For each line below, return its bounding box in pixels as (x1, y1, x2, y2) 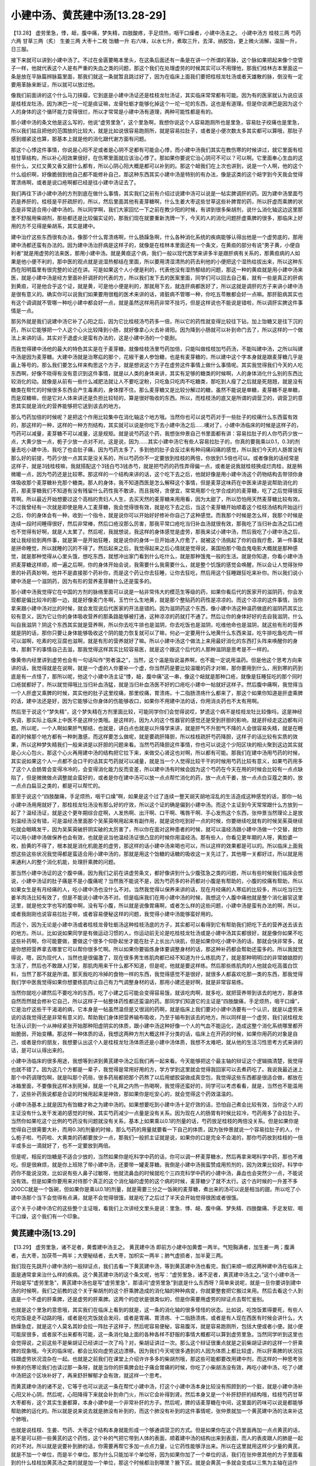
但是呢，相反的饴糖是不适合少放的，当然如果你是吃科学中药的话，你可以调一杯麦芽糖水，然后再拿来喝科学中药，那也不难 (11, 1153, 303, 1160)
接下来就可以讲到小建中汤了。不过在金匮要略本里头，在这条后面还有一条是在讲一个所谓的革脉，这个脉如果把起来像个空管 (11, 56, 303, 63)
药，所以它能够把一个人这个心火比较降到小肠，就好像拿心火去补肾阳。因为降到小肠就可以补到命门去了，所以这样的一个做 (11, 326, 303, 333)
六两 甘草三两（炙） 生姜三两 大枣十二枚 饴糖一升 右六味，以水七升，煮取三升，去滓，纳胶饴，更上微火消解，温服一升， (11, 37, 300, 44)
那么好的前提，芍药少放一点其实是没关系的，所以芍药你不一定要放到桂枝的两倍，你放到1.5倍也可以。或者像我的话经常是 (11, 454, 300, 461)
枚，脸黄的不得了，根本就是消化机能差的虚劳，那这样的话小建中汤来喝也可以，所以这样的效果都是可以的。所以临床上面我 (11, 842, 303, 849)
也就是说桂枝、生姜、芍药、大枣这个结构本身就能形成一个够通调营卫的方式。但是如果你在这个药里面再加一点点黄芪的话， (11, 1426, 303, 1433)
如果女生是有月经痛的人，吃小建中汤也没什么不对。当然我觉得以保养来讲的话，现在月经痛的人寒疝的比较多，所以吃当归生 (11, 885, 303, 893)
